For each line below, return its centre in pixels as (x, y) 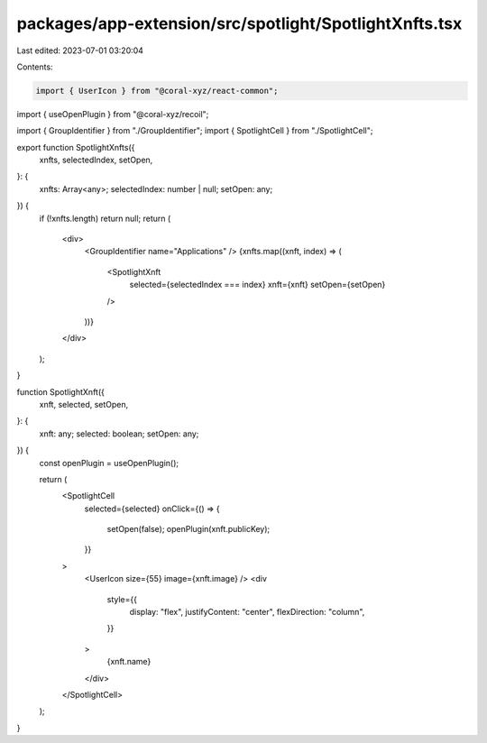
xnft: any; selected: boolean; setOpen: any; (119, 434)
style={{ (122, 599)
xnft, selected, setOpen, (84, 404)
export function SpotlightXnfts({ (76, 147)
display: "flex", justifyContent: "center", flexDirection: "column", (247, 612)
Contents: (35, 67)
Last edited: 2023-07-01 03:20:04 (80, 50)
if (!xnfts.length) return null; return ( (105, 218)
